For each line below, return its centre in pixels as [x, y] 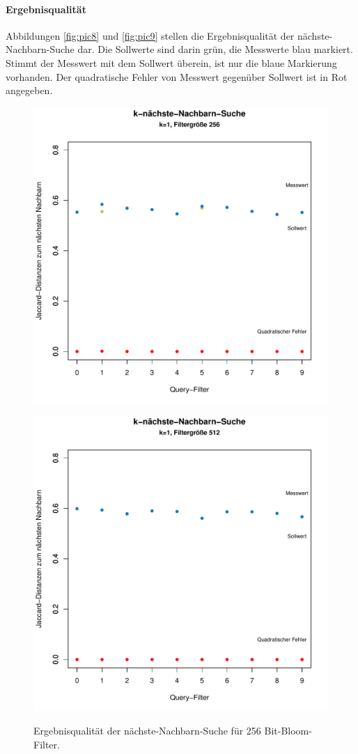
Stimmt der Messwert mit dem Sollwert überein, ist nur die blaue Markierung [171, 62]
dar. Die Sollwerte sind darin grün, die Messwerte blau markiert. [215, 49]
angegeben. [29, 90]
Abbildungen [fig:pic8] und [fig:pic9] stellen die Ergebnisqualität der [150, 35]
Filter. [47, 744]
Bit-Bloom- [288, 730]
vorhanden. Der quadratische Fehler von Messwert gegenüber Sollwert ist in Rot [177, 76]
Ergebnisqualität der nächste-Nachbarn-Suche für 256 [147, 730]
